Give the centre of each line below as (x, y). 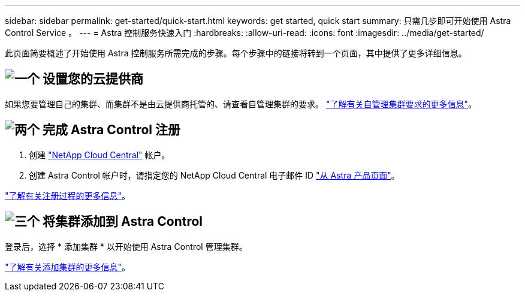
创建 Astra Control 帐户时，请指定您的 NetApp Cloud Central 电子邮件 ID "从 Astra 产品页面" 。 (214, 175)
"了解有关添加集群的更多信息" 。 (68, 267)
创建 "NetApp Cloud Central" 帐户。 (99, 155)
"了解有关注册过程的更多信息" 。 (68, 195)
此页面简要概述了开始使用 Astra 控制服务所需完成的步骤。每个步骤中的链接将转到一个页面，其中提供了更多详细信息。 (236, 53)
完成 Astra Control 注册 (111, 130)
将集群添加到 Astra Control (123, 222)
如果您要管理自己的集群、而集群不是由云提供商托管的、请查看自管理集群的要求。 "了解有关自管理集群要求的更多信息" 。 (241, 104)
